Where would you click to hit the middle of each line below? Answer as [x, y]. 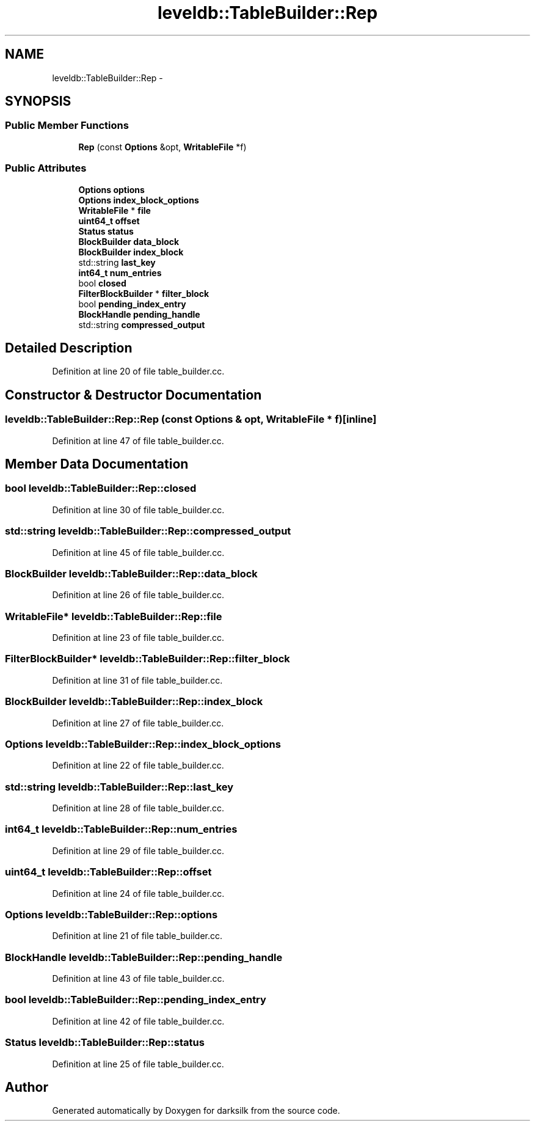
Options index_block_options [139, 200]
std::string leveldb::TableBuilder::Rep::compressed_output [148, 531]
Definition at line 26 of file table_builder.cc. [138, 595]
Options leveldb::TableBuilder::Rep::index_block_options [143, 744]
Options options [111, 189]
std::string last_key [117, 262]
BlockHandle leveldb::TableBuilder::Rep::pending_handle [144, 957]
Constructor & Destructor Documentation [133, 395]
